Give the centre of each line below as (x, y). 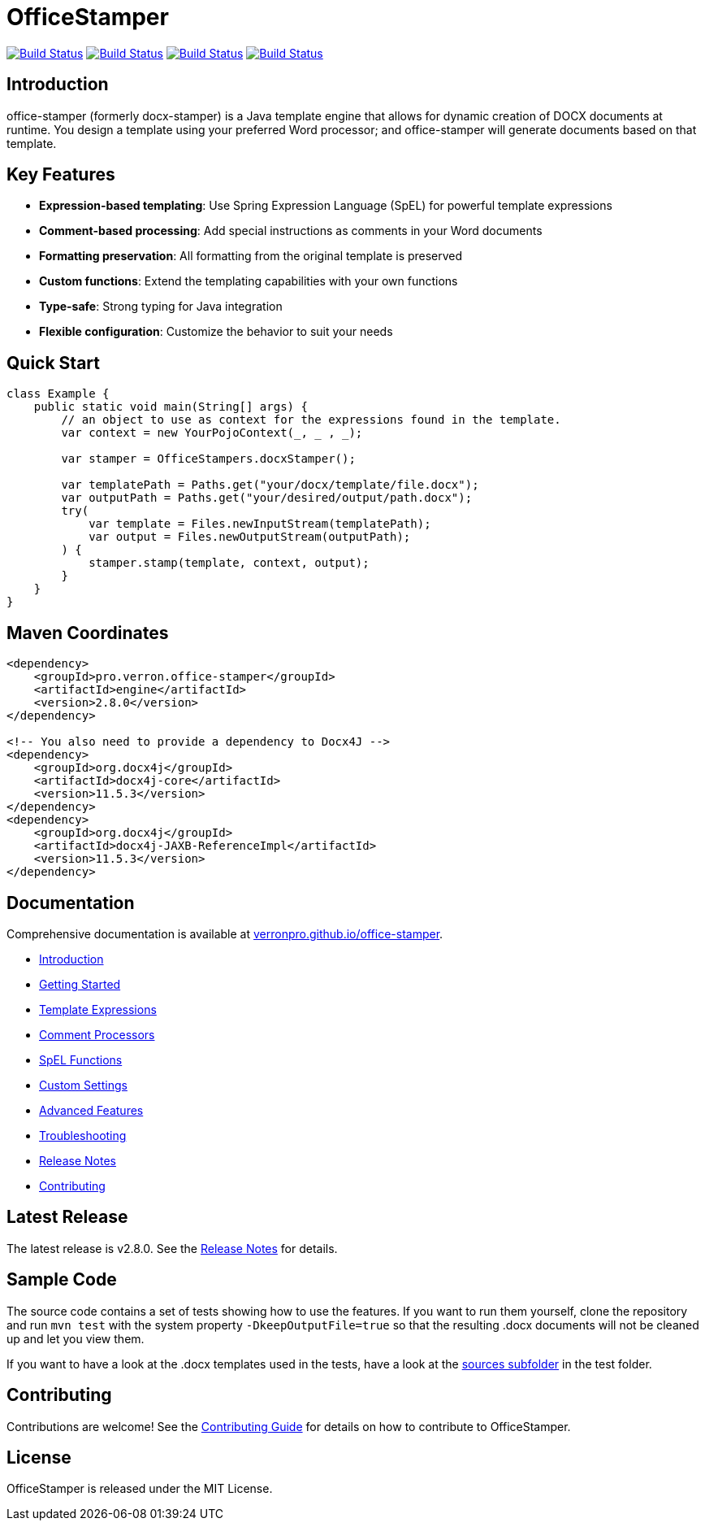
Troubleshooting (83, 1135)
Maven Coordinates (88, 633)
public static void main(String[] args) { (171, 407)
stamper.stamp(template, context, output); (229, 563)
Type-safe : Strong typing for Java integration (161, 307)
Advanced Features (91, 1110)
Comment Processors (97, 1034)
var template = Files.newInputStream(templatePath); (260, 524)
